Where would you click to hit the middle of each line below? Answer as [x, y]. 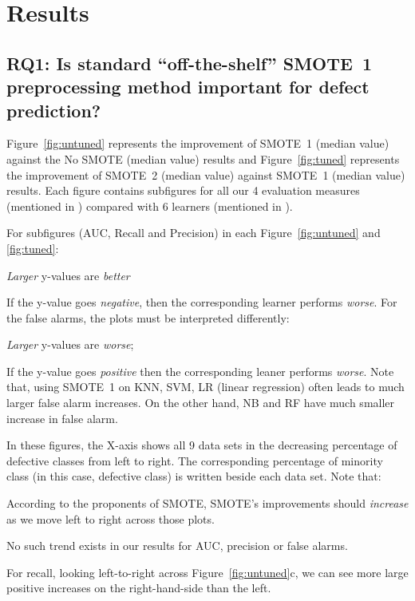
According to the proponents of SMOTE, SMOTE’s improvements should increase [207, 503]
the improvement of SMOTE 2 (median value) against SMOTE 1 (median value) [206, 174]
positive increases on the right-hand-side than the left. [139, 588]
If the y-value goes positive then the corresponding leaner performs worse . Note [200, 371]
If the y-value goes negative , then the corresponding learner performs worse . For [202, 302]
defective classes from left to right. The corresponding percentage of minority [195, 460]
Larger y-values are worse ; [70, 344]
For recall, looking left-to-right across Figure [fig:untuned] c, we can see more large [207, 572]
